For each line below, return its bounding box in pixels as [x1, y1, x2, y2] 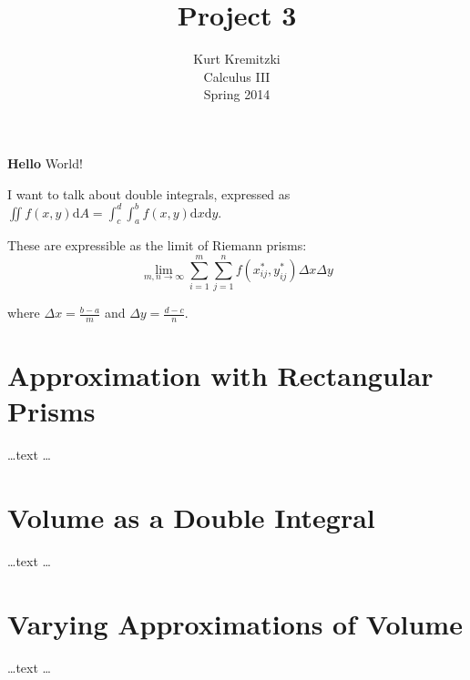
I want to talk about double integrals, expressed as [7, 184, 291, 203]
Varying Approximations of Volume [7, 604, 463, 642]
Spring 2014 [203, 85, 271, 104]
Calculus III [203, 66, 271, 86]
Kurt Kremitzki [193, 49, 281, 68]
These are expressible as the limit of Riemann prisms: [7, 236, 307, 255]
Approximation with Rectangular [7, 357, 434, 394]
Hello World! [7, 153, 83, 172]
